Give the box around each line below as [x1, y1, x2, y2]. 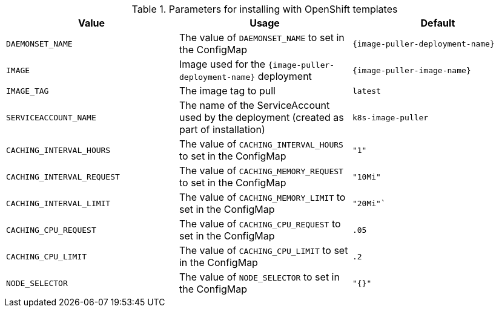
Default [420, 17, 455, 29]
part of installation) [179, 123, 265, 135]
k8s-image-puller [352, 112, 429, 122]
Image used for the [179, 58, 266, 70]
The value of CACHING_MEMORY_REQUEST [179, 164, 343, 177]
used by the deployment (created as [179, 111, 344, 123]
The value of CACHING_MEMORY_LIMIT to [179, 191, 346, 203]
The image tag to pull [179, 85, 276, 97]
